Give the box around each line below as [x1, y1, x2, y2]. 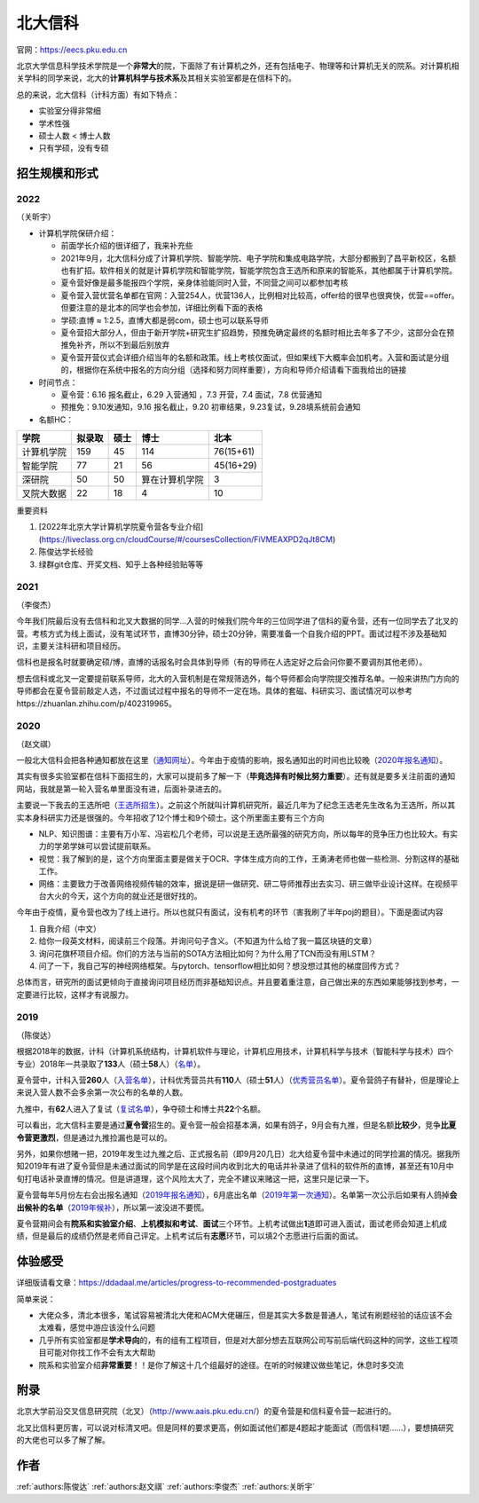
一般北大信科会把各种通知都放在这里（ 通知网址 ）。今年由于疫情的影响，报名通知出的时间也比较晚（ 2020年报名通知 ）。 [16, 755, 448, 766]
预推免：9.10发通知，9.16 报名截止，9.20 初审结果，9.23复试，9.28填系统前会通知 [60, 402, 361, 413]
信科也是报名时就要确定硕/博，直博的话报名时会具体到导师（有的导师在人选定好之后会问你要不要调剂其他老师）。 [16, 657, 428, 667]
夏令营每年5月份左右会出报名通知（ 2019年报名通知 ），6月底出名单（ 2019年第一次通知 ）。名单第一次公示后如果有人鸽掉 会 [16, 1190, 458, 1200]
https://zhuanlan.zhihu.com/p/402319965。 [16, 697, 177, 709]
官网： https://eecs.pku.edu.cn [16, 44, 128, 55]
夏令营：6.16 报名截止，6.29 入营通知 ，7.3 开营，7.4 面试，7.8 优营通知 [60, 389, 323, 399]
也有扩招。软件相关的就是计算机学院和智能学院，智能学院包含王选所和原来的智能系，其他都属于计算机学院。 [60, 265, 457, 275]
